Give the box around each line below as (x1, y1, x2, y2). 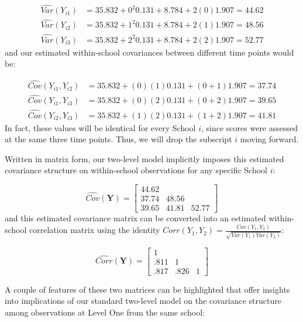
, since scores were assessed (201, 121, 298, 133)
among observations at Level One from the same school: (5, 306, 205, 318)
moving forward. (240, 133, 299, 145)
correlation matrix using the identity (29, 224, 160, 236)
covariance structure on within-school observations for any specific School (5, 164, 267, 176)
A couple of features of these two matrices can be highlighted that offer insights (5, 283, 290, 295)
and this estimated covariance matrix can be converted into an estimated (5, 212, 266, 224)
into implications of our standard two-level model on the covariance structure (5, 294, 281, 307)
